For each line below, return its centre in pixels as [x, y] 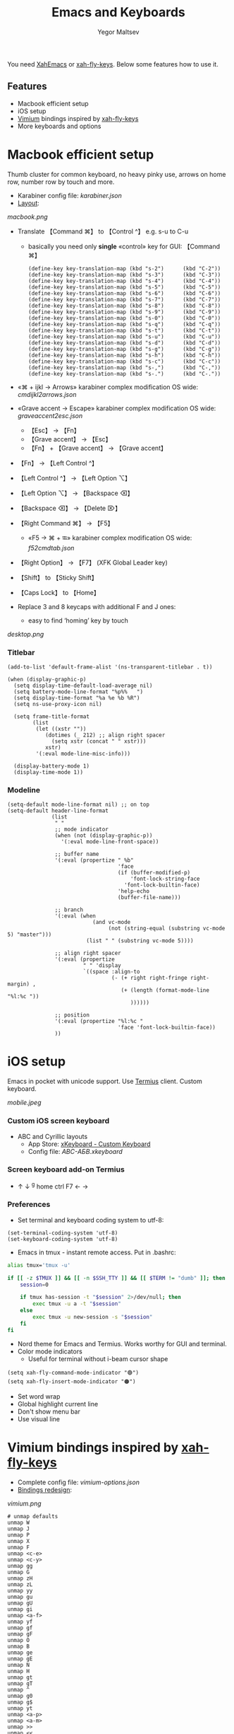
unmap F [19, 1547]
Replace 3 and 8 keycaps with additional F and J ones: [97, 606]
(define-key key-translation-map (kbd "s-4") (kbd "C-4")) [124, 281]
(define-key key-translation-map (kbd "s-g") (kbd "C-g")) [124, 349]
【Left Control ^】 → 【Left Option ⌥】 [74, 478]
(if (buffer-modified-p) [154, 873]
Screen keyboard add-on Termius [66, 1169]
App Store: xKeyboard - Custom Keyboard [89, 1144]
